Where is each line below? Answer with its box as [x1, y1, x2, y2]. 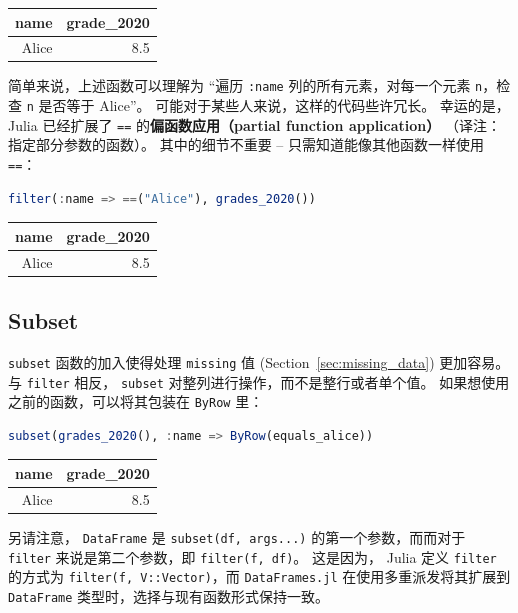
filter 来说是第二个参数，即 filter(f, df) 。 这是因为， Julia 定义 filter [8, 546, 497, 567]
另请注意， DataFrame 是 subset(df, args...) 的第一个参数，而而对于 [8, 526, 466, 547]
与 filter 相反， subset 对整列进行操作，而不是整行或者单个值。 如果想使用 [8, 371, 510, 392]
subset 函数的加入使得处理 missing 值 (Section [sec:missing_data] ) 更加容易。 [8, 351, 510, 372]
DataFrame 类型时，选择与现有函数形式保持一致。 [8, 585, 330, 606]
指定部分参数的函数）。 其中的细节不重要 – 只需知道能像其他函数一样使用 [8, 134, 484, 155]
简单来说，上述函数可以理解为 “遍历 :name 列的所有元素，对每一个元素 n [8, 75, 483, 96]
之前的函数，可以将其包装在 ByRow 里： [8, 391, 264, 412]
